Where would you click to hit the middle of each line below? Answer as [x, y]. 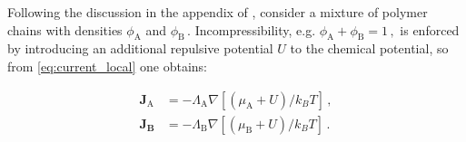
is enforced [430, 29]
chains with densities [65, 29]
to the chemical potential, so [369, 48]
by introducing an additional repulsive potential [140, 48]
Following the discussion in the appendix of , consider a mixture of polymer [218, 12]
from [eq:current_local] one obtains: [107, 66]
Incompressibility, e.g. [255, 29]
